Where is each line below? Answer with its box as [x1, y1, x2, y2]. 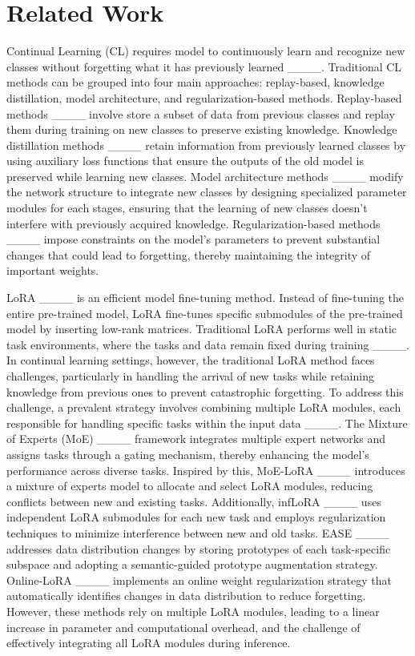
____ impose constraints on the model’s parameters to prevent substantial [6, 231, 381, 248]
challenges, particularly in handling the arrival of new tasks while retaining [6, 368, 374, 384]
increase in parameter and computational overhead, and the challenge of [6, 618, 361, 635]
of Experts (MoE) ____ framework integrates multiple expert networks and [6, 430, 385, 447]
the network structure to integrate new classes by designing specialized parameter [6, 183, 407, 200]
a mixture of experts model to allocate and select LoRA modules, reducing [6, 477, 373, 494]
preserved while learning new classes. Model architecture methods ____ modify [6, 167, 404, 184]
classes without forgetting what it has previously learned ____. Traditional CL [6, 58, 402, 74]
